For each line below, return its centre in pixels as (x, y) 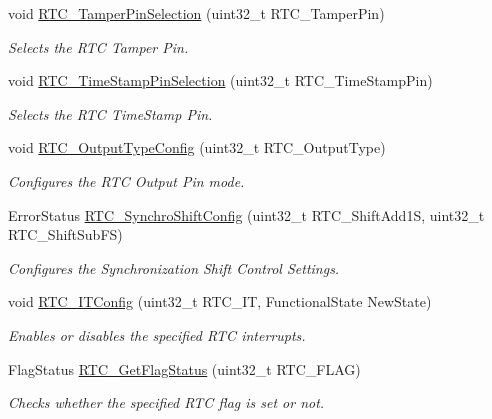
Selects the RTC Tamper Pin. (98, 46)
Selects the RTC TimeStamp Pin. (110, 113)
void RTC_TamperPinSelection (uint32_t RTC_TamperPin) (196, 13)
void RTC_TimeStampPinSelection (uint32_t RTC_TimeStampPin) (220, 80)
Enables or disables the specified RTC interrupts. (157, 334)
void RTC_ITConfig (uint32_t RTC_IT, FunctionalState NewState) (220, 301)
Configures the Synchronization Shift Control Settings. (174, 267)
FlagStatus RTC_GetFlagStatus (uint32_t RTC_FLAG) (184, 368)
